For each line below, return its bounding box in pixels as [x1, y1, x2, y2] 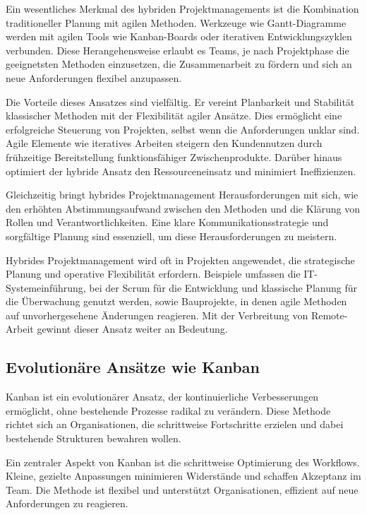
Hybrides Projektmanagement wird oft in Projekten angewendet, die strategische [6, 252, 355, 267]
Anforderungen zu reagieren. [6, 496, 128, 511]
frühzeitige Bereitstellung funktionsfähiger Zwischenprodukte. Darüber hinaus [6, 149, 342, 164]
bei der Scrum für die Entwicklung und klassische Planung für [89, 280, 357, 295]
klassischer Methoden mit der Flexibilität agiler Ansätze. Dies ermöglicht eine [6, 108, 342, 123]
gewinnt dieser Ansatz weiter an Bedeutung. [37, 321, 228, 336]
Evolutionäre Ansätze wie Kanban [6, 356, 260, 378]
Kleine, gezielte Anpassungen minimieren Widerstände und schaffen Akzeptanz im [6, 468, 361, 483]
